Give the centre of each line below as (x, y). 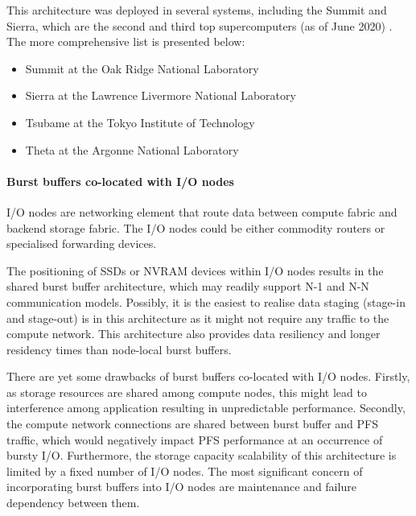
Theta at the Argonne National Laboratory (132, 149)
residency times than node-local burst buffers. (119, 349)
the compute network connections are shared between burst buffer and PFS (193, 424)
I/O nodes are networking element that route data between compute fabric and (202, 211)
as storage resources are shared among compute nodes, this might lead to (187, 392)
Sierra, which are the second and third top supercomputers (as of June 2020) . (200, 25)
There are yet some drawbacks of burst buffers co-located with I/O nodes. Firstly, (208, 376)
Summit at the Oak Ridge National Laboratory (142, 68)
